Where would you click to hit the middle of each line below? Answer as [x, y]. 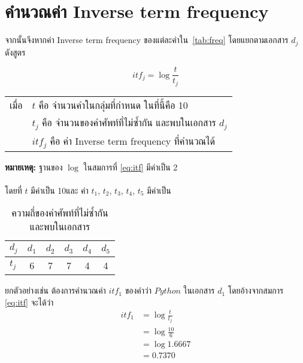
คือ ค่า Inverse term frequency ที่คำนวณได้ [132, 141]
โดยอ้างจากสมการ [256, 290]
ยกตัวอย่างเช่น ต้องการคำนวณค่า [55, 290]
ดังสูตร [15, 52]
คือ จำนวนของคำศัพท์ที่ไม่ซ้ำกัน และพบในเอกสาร [129, 122]
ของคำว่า [138, 290]
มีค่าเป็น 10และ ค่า [60, 190]
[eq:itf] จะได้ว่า [29, 302]
